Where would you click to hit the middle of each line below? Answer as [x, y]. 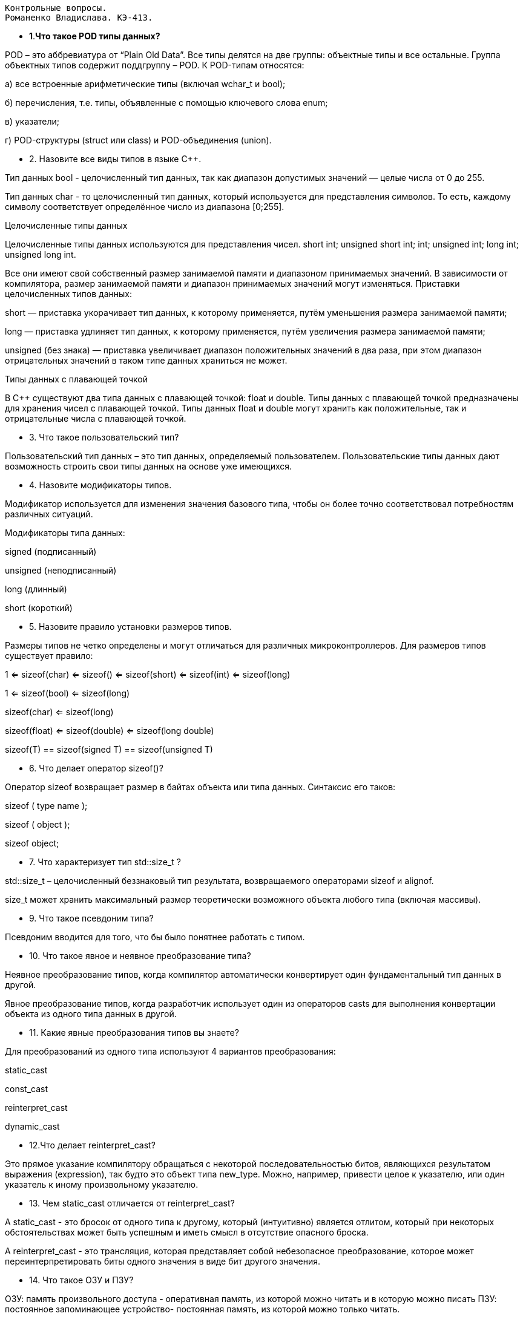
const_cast [26, 1089]
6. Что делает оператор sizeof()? [96, 768]
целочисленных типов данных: [68, 294]
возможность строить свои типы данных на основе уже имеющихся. [149, 466]
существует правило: [49, 656]
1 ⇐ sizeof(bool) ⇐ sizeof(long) [67, 693]
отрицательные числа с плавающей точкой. [96, 418]
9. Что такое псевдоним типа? [91, 918]
